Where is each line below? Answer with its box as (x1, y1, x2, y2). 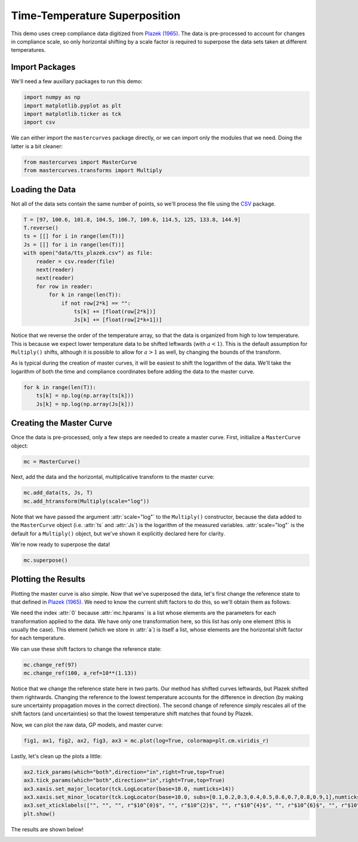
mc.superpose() (23, 557, 68, 564)
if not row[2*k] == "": (61, 299, 131, 307)
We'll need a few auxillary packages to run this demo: (11, 78, 143, 85)
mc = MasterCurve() (23, 458, 81, 465)
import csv (23, 119, 55, 125)
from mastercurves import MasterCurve (23, 158, 137, 166)
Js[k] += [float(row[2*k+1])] (73, 317, 162, 323)
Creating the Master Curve (11, 418, 113, 428)
